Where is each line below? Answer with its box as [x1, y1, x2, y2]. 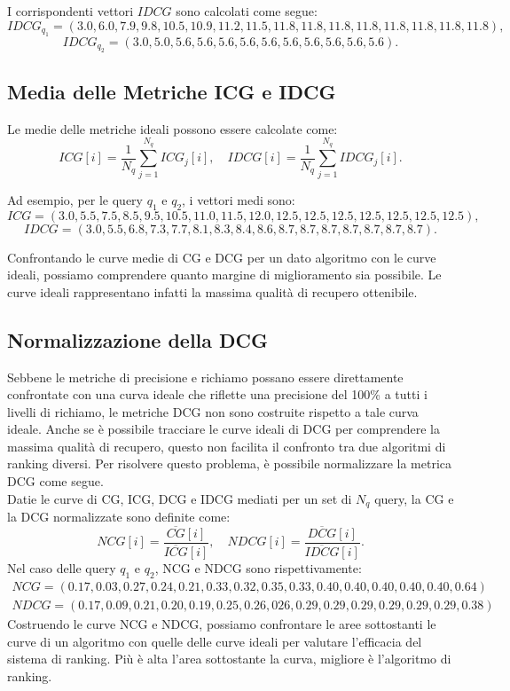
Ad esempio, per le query [7, 190, 143, 208]
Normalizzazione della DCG [7, 326, 269, 353]
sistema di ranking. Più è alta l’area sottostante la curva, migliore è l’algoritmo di [7, 649, 451, 668]
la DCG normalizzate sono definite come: [7, 507, 231, 526]
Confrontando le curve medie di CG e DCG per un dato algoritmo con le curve [7, 247, 436, 266]
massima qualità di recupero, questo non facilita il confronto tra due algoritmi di [7, 436, 446, 455]
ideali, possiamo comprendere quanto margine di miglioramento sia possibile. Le [7, 265, 442, 284]
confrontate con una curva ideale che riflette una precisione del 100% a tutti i [7, 385, 428, 404]
